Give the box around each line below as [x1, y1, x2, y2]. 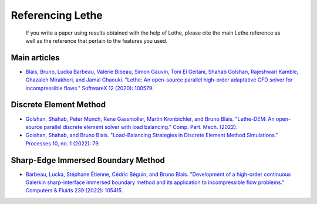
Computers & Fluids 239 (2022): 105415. [25, 187, 123, 194]
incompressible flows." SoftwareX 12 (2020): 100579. [25, 84, 154, 91]
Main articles [11, 53, 60, 63]
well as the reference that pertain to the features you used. [25, 37, 168, 44]
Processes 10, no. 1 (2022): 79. [25, 140, 100, 147]
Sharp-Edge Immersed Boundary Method [11, 155, 166, 165]
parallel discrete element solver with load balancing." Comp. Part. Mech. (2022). [43, 123, 238, 130]
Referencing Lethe [11, 9, 103, 22]
